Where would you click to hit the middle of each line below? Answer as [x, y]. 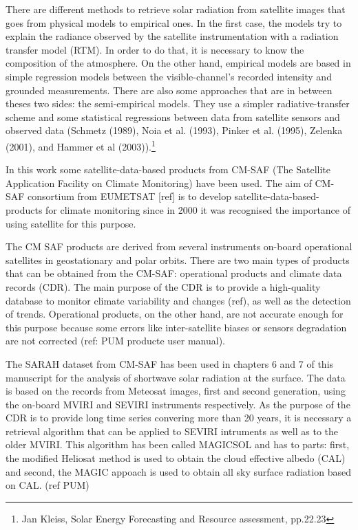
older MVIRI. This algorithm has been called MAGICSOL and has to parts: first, [178, 444]
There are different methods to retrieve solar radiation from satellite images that [176, 9]
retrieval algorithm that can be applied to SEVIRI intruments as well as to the [172, 431]
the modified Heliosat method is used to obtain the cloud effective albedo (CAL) [176, 458]
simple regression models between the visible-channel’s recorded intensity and [169, 76]
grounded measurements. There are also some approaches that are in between [169, 90]
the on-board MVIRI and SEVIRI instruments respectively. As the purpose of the [178, 404]
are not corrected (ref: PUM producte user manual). [116, 341]
